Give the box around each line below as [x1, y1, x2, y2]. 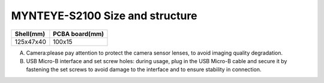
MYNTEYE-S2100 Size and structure [11, 9, 197, 22]
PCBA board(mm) [53, 29, 104, 38]
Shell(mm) [14, 29, 45, 38]
